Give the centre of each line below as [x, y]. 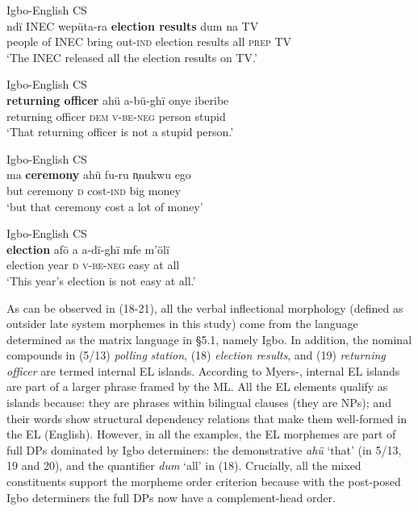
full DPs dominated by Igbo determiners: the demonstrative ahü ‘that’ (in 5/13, [204, 449]
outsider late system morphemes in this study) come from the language [182, 324]
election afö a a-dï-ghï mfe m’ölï [88, 249]
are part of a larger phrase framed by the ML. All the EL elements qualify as [197, 386]
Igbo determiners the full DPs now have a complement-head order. [171, 497]
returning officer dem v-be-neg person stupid [116, 116]
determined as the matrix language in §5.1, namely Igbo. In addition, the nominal [209, 339]
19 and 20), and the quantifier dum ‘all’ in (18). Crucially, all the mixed [184, 465]
